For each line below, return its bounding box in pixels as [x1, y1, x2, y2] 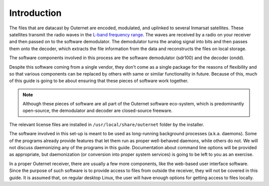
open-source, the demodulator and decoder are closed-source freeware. [22, 107, 173, 114]
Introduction [9, 7, 62, 18]
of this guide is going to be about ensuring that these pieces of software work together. [9, 78, 189, 84]
